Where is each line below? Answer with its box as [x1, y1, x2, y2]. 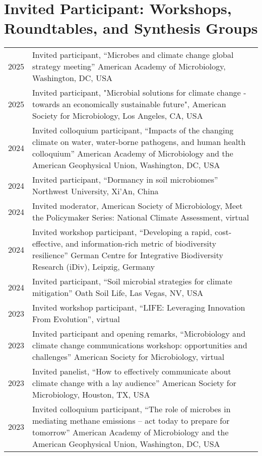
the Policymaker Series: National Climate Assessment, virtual [32, 211, 249, 223]
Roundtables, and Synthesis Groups [4, 18, 258, 38]
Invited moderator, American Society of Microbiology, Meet [32, 200, 243, 212]
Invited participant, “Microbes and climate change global [32, 49, 234, 61]
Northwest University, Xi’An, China [32, 185, 159, 197]
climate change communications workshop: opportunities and [32, 339, 247, 351]
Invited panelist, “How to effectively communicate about [32, 365, 231, 377]
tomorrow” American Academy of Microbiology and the [32, 426, 229, 438]
